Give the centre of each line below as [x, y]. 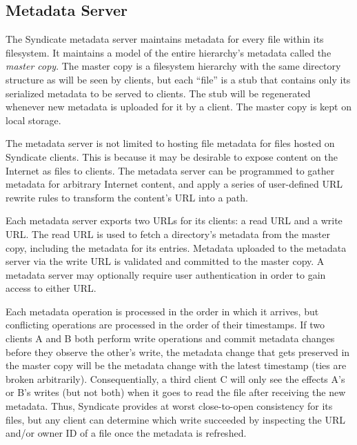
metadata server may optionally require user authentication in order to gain [166, 274]
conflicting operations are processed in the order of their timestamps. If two [165, 325]
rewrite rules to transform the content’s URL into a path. [127, 197]
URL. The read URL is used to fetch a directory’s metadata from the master [168, 234]
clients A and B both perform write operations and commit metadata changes [170, 338]
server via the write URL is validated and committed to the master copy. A [165, 261]
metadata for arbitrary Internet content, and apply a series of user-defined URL [174, 184]
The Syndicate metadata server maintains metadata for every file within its [165, 39]
